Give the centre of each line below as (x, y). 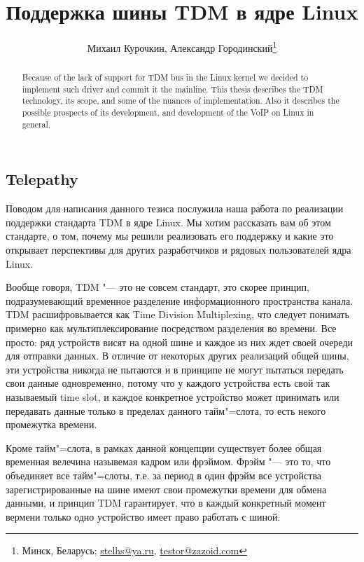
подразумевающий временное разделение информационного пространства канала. (180, 300)
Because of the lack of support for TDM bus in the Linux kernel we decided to (165, 77)
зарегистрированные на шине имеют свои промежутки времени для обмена (166, 489)
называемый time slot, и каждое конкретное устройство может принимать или (173, 396)
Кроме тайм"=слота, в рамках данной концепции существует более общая (164, 447)
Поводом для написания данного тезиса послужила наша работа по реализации (175, 208)
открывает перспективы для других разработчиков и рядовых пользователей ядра (178, 250)
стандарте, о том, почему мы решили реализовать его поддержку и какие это (170, 236)
